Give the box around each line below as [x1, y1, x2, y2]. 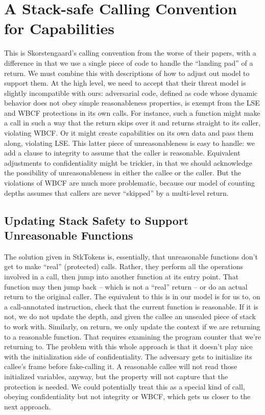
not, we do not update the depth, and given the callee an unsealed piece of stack [4, 311, 256, 322]
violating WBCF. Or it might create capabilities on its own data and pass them [4, 127, 254, 138]
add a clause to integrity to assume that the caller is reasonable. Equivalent [4, 147, 240, 158]
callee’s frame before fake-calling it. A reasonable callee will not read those [4, 361, 237, 372]
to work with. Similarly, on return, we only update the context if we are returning [4, 321, 260, 331]
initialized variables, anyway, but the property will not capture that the [4, 371, 228, 381]
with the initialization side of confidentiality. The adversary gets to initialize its [4, 351, 252, 361]
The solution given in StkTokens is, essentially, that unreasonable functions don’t [4, 251, 258, 262]
